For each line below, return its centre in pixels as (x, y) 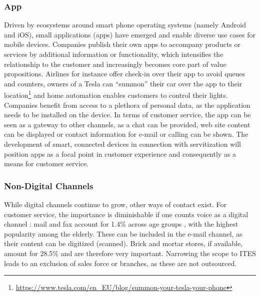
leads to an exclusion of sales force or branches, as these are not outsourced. (120, 263)
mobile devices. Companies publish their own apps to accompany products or (122, 44)
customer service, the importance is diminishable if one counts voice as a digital (126, 214)
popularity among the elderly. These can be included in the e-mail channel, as (123, 233)
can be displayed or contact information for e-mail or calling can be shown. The (126, 134)
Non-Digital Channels (49, 185)
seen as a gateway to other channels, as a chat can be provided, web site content (127, 124)
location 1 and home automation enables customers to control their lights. (116, 94)
